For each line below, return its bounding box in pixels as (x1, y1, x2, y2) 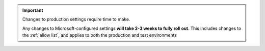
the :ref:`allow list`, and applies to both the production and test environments (22, 32, 177, 38)
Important (22, 7, 44, 13)
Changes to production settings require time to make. (22, 16, 130, 22)
